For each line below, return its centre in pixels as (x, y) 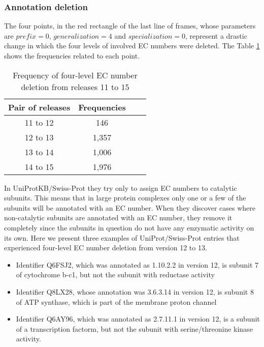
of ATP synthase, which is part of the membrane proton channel (116, 301)
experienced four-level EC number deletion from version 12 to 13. (106, 248)
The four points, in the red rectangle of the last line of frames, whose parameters (130, 26)
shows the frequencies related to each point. (72, 55)
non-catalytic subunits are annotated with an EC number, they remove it (118, 218)
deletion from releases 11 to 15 (75, 86)
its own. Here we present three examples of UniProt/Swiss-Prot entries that (122, 237)
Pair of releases (39, 107)
